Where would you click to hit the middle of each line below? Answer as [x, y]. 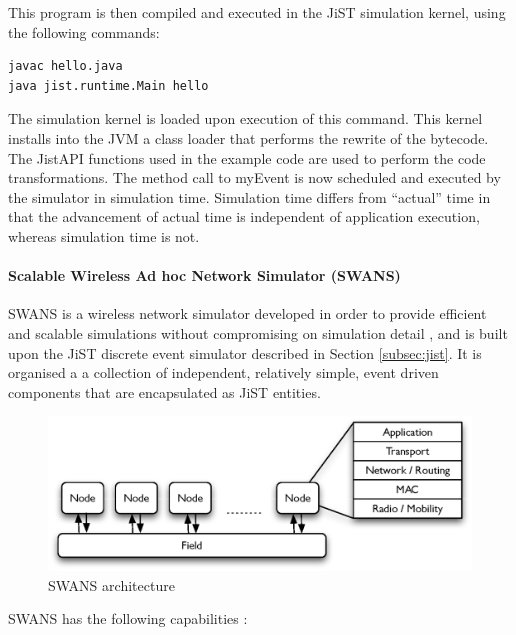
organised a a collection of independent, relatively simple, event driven [223, 372]
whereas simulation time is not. [104, 235]
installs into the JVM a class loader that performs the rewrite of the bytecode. [248, 137]
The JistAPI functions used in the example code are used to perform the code [247, 157]
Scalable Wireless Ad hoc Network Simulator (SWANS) [204, 275]
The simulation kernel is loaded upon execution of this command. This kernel [245, 118]
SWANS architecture [111, 584]
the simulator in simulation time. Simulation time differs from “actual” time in [249, 196]
